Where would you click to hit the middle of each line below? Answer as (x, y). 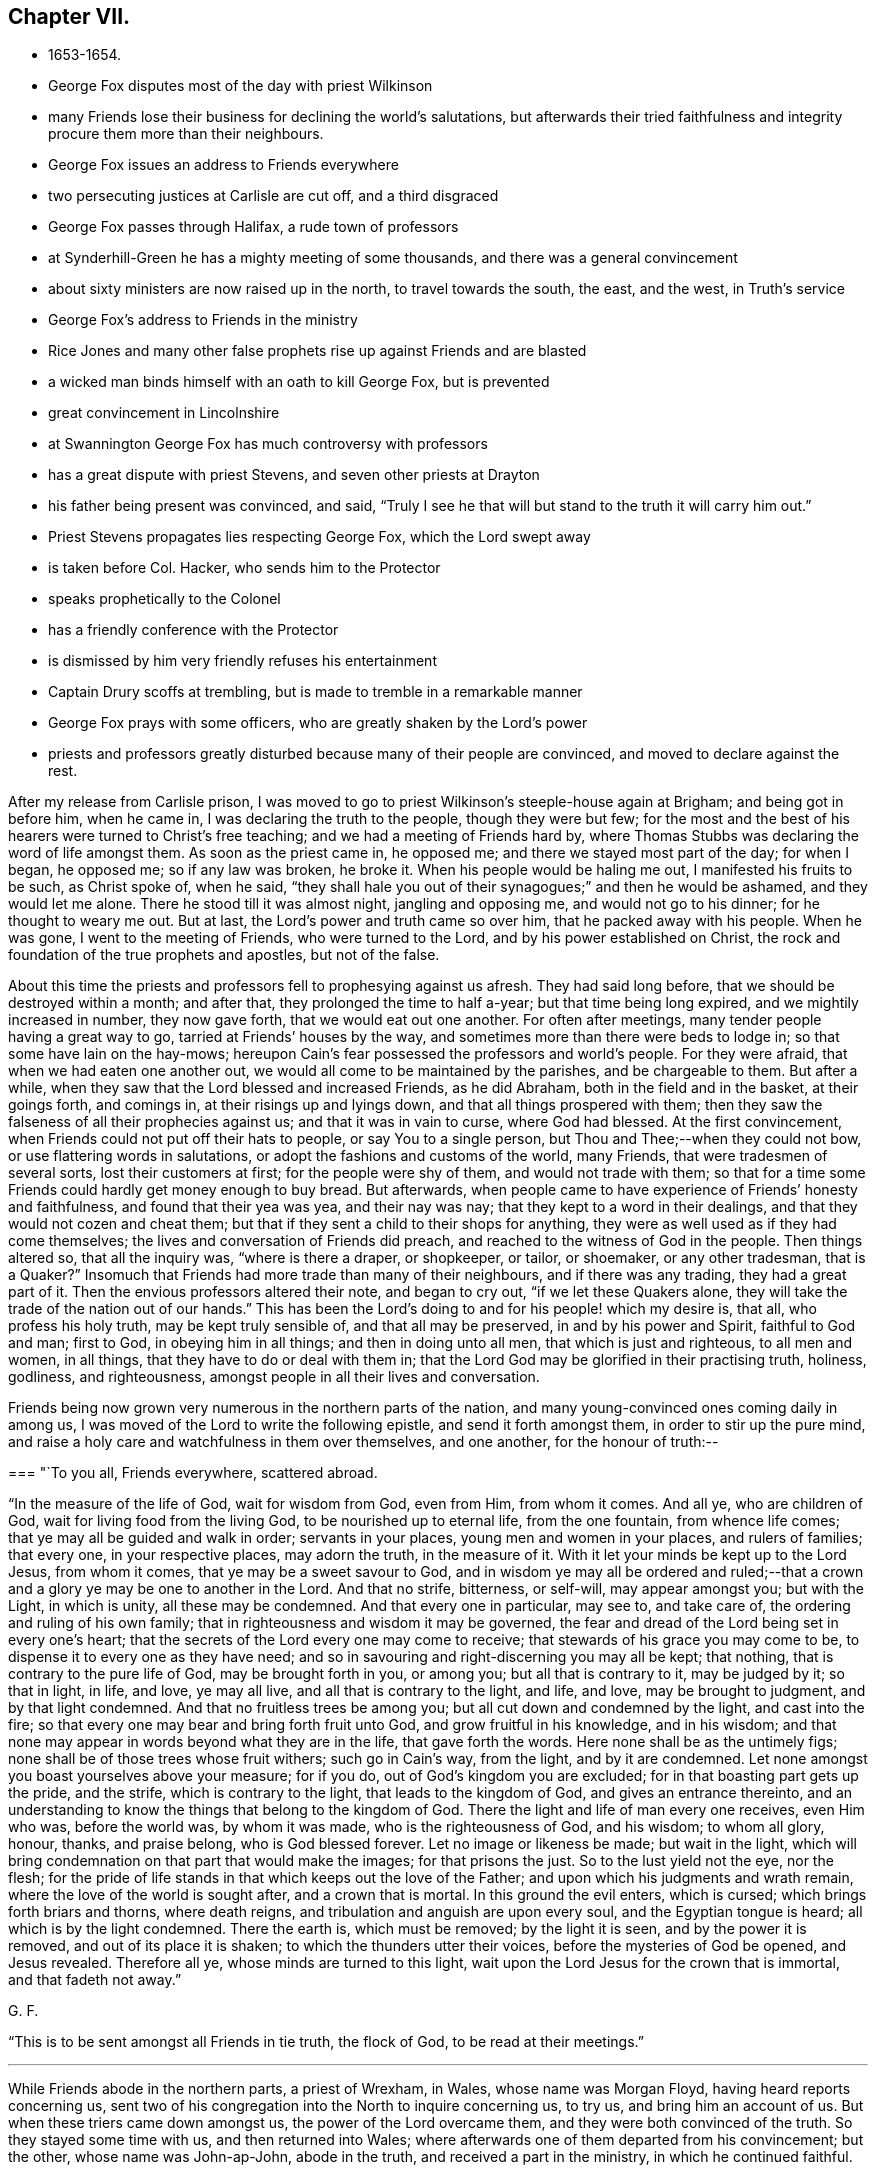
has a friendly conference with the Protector (193, 630)
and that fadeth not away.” (95, 1980)
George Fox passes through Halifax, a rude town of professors (253, 227)
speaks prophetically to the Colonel (164, 599)
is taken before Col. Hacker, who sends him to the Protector (244, 568)
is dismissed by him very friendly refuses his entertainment (242, 661)
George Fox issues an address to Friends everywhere (223, 165)
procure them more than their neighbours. (186, 134)
